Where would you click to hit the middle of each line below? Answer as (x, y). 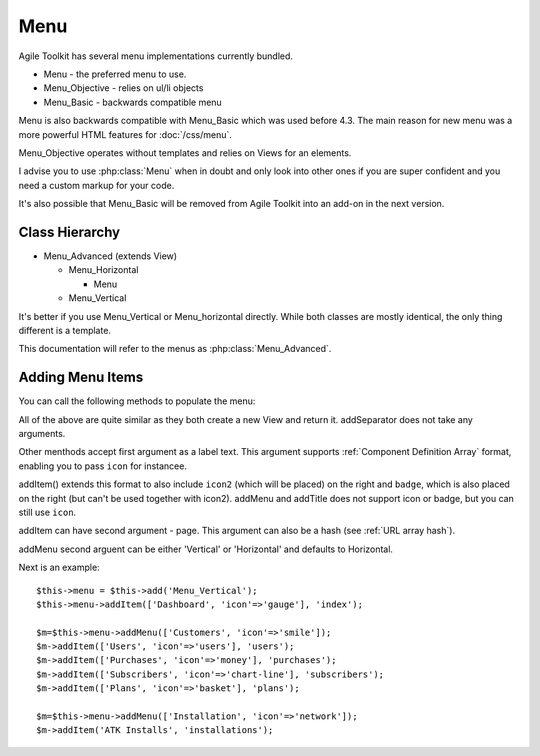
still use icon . (47, 512)
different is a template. (65, 330)
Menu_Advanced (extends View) (110, 256)
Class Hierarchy (69, 231)
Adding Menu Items (81, 377)
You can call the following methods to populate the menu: (137, 401)
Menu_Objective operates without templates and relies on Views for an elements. (185, 152)
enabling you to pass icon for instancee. (102, 466)
